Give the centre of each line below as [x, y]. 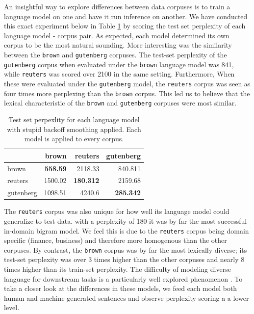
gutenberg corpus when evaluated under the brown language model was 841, [119, 64]
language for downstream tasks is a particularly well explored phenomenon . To [123, 278]
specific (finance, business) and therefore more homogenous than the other [115, 240]
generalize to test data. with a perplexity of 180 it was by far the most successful [126, 221]
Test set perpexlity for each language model [74, 119]
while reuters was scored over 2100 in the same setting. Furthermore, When [119, 74]
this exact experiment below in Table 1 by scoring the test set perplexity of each [125, 26]
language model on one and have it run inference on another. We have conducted [126, 16]
